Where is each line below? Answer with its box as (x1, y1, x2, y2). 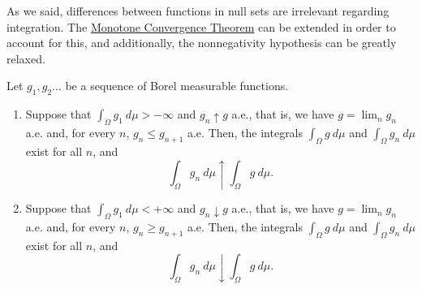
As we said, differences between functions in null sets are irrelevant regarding (6, 2, 390, 19)
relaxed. (6, 50, 45, 67)
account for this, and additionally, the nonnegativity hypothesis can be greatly (6, 34, 397, 51)
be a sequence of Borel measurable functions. (65, 77, 289, 94)
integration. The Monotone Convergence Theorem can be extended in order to (6, 18, 396, 35)
